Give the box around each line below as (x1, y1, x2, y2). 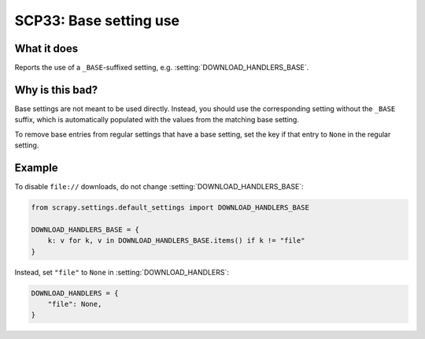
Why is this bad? (14, 83, 98, 96)
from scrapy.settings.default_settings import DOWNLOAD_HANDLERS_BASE (31, 203, 310, 212)
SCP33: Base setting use (14, 12, 180, 29)
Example (14, 161, 58, 174)
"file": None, (47, 300, 102, 308)
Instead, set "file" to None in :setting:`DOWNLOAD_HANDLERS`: (14, 267, 230, 277)
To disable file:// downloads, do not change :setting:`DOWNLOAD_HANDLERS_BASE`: (14, 182, 305, 192)
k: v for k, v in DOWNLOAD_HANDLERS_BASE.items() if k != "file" (47, 237, 305, 245)
